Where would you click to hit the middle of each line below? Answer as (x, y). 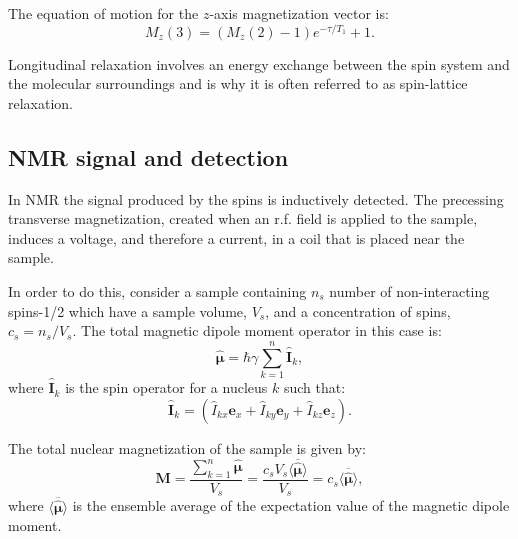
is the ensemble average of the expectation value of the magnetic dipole (291, 505)
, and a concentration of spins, (358, 310)
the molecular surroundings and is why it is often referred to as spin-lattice (238, 83)
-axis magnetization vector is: (299, 13)
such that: (314, 387)
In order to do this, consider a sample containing (157, 291)
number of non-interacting (409, 291)
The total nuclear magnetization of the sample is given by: (187, 447)
